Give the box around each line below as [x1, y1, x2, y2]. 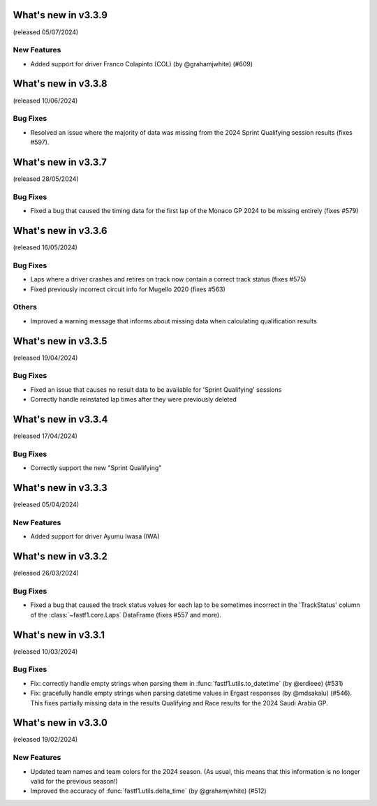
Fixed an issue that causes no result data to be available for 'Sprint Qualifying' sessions [30, 385, 282, 394]
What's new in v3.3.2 [13, 550, 108, 562]
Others [13, 302, 38, 312]
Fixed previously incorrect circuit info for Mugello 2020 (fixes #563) [30, 285, 226, 293]
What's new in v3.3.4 [13, 413, 108, 425]
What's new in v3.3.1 [13, 629, 105, 640]
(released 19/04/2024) [13, 353, 78, 362]
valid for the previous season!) [30, 777, 118, 785]
